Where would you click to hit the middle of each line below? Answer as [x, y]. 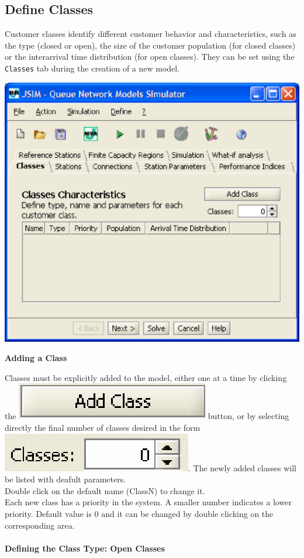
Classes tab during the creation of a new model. [92, 68]
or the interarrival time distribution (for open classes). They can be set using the [150, 57]
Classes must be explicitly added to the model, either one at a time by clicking [146, 377]
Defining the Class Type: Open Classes [85, 548]
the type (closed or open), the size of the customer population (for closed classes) [150, 45]
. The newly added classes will [242, 467]
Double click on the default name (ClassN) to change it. [105, 490]
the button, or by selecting [147, 416]
